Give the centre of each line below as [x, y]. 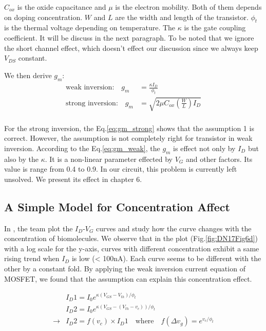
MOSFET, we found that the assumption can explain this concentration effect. [128, 278]
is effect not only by [204, 148]
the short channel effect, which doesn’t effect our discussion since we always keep [131, 48]
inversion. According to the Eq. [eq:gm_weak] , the [82, 148]
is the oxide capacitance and [62, 7]
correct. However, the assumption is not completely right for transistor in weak [128, 138]
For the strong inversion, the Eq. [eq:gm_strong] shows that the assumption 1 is [129, 128]
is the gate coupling [215, 27]
